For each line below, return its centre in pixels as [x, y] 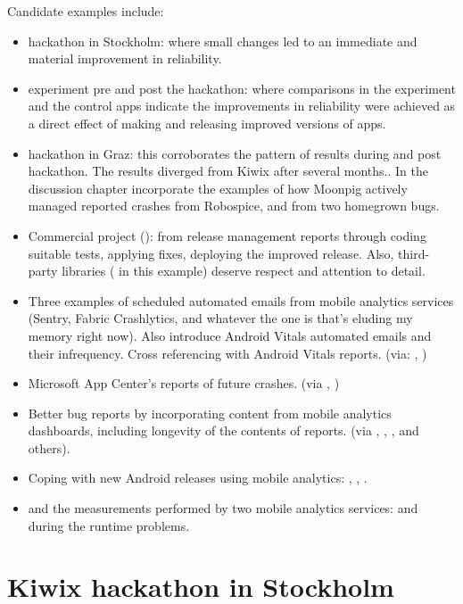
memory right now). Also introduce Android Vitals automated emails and [230, 335]
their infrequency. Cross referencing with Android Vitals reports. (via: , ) [227, 353]
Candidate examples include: [86, 11]
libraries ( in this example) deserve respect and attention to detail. [244, 271]
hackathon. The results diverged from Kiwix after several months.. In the [228, 171]
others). [49, 447]
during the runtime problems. [109, 525]
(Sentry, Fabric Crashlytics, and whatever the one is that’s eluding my [220, 318]
